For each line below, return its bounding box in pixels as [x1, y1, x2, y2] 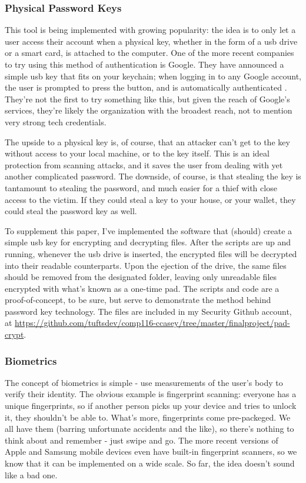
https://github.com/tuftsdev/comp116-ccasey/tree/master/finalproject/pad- [15, 317, 290, 329]
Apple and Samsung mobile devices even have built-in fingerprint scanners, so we [5, 445, 297, 458]
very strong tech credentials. [5, 115, 107, 128]
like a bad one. [5, 468, 58, 481]
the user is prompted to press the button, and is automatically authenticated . [5, 81, 287, 94]
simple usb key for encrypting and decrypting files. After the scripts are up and [5, 236, 291, 248]
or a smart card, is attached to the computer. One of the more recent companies [5, 46, 294, 59]
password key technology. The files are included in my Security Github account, [5, 305, 292, 317]
